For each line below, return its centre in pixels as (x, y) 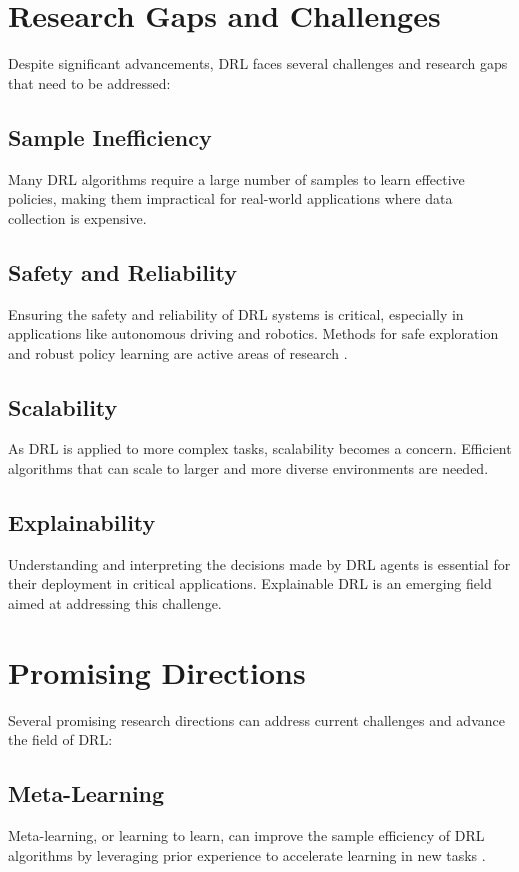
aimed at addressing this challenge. (115, 603)
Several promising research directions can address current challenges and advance (256, 719)
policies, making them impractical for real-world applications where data (230, 198)
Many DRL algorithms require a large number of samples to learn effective (236, 178)
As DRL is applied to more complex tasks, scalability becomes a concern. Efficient (260, 448)
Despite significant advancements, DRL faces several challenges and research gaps (258, 63)
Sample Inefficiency (110, 136)
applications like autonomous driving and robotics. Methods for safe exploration (253, 333)
